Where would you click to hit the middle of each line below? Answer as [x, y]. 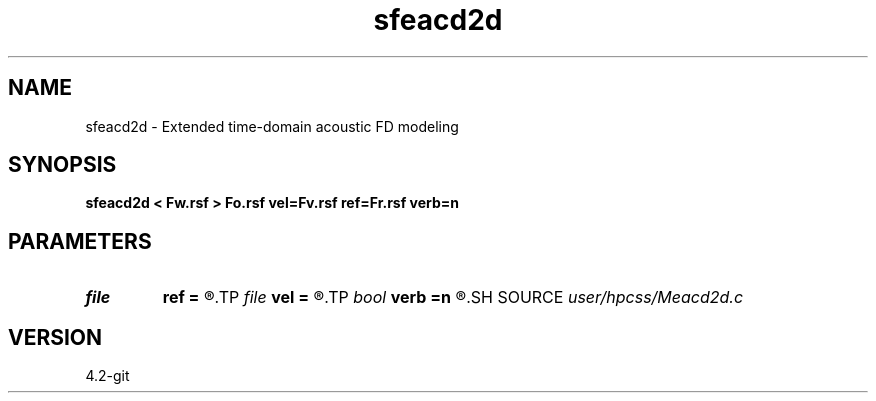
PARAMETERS [80, 241]
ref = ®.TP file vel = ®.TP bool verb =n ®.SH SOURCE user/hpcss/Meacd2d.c [453, 297]
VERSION [55, 337]
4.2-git [107, 376]
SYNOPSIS [62, 165]
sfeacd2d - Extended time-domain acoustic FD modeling [272, 126]
